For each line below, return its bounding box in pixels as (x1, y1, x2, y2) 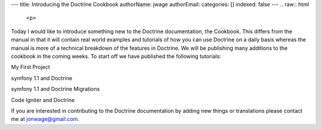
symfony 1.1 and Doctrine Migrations (11, 85, 100, 93)
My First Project (11, 64, 50, 71)
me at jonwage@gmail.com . (11, 116, 80, 123)
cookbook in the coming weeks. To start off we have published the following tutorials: (11, 52, 222, 59)
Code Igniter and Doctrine (11, 96, 75, 103)
